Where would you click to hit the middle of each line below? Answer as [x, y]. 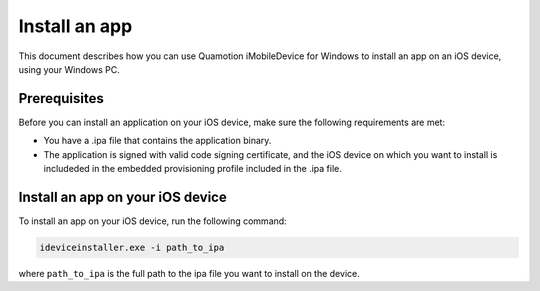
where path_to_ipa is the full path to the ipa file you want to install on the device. [189, 273]
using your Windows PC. [69, 69]
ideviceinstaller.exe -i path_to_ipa [132, 247]
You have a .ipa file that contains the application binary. [157, 141]
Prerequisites [61, 98]
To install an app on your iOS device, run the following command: [152, 221]
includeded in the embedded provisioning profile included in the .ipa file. [192, 169]
